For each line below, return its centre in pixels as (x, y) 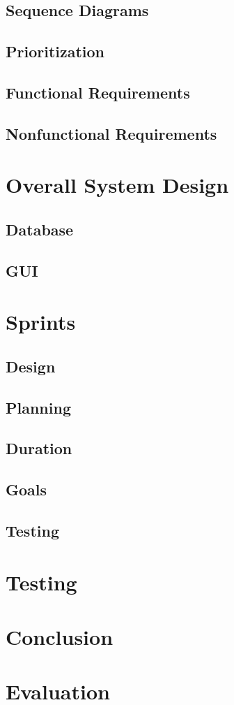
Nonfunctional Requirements (111, 133)
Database (40, 229)
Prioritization (55, 51)
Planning (38, 407)
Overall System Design (117, 185)
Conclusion (60, 636)
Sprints (41, 322)
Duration (39, 448)
